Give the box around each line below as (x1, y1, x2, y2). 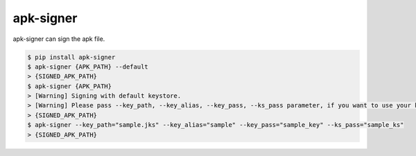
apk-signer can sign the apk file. (12, 35, 105, 43)
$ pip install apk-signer (27, 53, 116, 61)
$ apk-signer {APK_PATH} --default (27, 62, 148, 71)
